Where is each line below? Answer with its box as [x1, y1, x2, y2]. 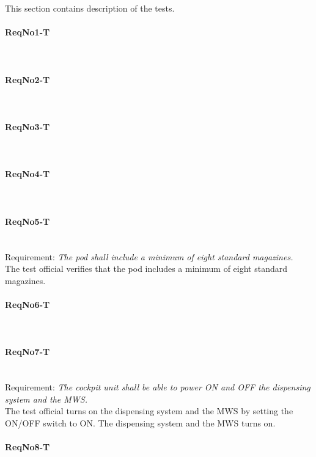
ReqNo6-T [5, 298, 50, 310]
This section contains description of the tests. [5, 2, 175, 14]
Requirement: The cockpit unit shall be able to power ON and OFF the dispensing [5, 381, 310, 393]
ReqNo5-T [5, 214, 50, 227]
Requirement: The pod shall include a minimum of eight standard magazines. [5, 250, 293, 263]
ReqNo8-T [5, 441, 50, 453]
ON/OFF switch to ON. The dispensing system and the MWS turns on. [5, 416, 276, 429]
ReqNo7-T [5, 345, 50, 358]
